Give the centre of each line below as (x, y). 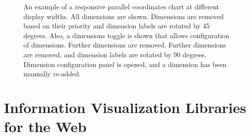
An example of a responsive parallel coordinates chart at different (121, 6)
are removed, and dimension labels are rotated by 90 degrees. (115, 54)
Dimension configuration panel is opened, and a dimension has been (125, 64)
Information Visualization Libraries (125, 107)
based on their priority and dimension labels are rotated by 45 (117, 26)
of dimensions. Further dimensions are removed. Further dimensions (125, 45)
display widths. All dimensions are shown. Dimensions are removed (124, 16)
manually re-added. (52, 74)
